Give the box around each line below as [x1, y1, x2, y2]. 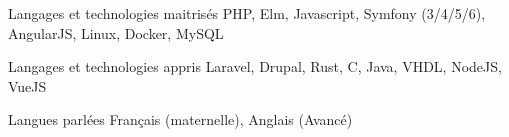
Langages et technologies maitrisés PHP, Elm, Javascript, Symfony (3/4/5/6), [8, 3, 486, 23]
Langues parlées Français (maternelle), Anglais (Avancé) [8, 109, 353, 130]
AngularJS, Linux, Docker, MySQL [8, 22, 224, 43]
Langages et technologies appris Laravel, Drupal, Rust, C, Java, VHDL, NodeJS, [8, 56, 502, 77]
